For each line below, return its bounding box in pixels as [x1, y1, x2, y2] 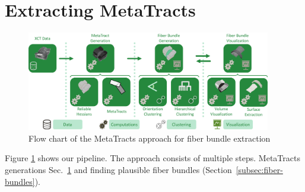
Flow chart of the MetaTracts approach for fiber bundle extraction [28, 132, 271, 144]
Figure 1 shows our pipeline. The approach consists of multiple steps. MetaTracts [5, 152, 300, 164]
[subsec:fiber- [236, 163, 283, 175]
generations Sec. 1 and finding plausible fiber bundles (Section [5, 163, 232, 175]
